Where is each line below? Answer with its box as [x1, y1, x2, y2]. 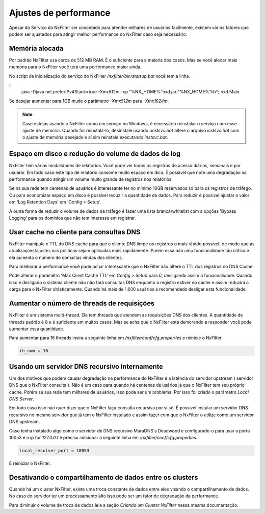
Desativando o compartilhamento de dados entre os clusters [9, 473, 198, 482]
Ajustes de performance [9, 7, 110, 18]
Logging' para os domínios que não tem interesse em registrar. [9, 215, 136, 221]
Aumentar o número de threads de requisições [9, 299, 155, 308]
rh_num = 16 [19, 348, 49, 354]
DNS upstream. [9, 419, 40, 425]
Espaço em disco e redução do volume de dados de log [9, 150, 181, 158]
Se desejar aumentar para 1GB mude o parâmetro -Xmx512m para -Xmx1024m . [9, 98, 169, 104]
